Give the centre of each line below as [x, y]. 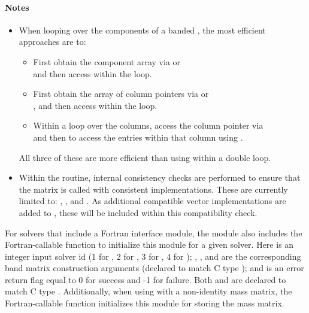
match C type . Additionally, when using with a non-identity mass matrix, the [149, 291]
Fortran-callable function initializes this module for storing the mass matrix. [145, 303]
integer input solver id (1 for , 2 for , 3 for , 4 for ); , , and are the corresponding [153, 256]
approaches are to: [52, 42]
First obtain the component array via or [107, 61]
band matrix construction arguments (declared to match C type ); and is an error [154, 268]
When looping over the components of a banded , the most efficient [142, 30]
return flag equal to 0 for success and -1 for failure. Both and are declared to [146, 279]
